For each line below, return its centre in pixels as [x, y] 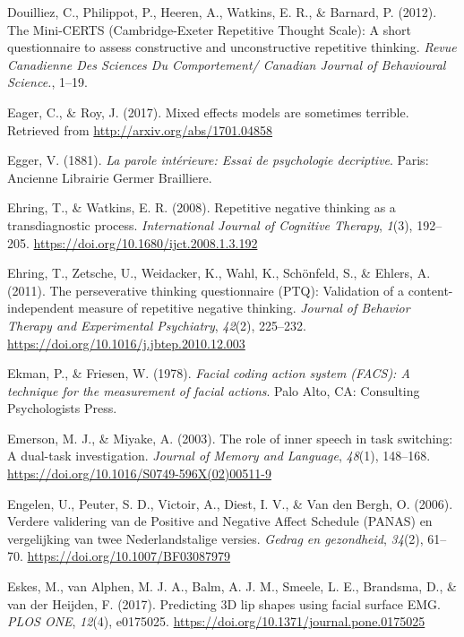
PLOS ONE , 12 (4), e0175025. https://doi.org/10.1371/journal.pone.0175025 [216, 621]
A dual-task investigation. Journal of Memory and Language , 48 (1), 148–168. [219, 456]
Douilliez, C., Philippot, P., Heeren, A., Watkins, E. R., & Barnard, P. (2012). [222, 12]
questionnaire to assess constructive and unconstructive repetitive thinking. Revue [232, 47]
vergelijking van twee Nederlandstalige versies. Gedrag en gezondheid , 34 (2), [215, 538]
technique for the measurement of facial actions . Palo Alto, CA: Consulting [214, 390]
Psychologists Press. [62, 408]
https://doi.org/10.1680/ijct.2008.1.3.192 [146, 242]
